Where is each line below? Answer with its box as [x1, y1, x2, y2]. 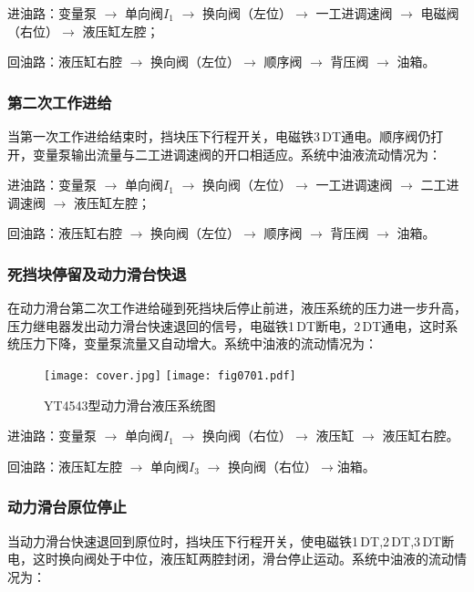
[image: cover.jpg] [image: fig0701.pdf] [44, 369, 296, 382]
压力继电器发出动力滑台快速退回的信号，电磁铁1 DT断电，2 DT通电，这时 [7, 316, 446, 335]
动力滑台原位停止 [7, 495, 127, 518]
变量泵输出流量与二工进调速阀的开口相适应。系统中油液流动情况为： [32, 144, 441, 163]
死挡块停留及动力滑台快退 [7, 262, 187, 285]
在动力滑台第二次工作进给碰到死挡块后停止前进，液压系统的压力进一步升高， [7, 298, 467, 317]
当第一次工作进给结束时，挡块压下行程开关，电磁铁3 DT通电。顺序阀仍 [7, 127, 431, 145]
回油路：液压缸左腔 [7, 456, 122, 475]
